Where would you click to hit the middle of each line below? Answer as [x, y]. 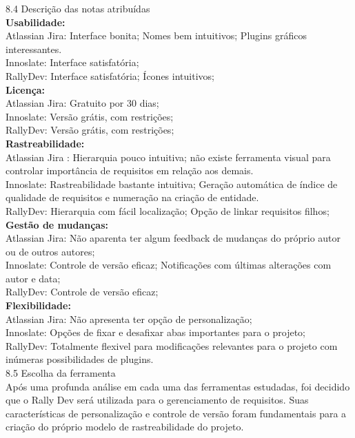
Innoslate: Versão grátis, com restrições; [90, 116]
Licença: [26, 89]
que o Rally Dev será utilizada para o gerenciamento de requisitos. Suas [157, 400]
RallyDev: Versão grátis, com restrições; [90, 130]
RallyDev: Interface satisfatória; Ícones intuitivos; [110, 75]
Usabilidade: [35, 22]
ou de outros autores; [50, 251]
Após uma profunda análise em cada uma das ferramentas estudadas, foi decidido [178, 386]
